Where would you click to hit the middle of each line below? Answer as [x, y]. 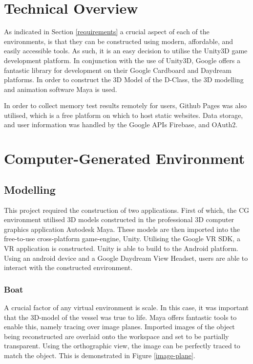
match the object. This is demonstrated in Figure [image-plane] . [100, 355]
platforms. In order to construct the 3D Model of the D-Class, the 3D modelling [124, 80]
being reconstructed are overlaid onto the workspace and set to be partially [116, 336]
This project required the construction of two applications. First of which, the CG [127, 210]
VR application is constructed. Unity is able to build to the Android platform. [121, 248]
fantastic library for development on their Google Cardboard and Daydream [118, 70]
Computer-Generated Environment [125, 158]
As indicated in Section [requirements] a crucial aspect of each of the [107, 32]
